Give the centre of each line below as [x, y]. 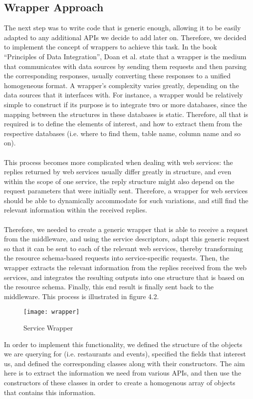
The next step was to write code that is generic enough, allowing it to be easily [122, 28]
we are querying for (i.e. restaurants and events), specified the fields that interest [125, 354]
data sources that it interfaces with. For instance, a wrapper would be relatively [124, 95]
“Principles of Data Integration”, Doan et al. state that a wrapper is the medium [125, 56]
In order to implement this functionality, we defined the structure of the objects [123, 344]
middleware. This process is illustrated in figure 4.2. [82, 296]
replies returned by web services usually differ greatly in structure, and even [118, 172]
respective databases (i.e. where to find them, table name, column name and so [122, 133]
